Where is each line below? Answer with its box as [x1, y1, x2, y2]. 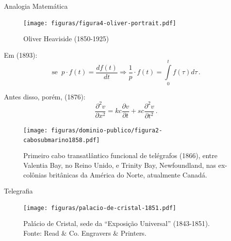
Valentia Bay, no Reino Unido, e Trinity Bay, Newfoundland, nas [23, 160, 216, 170]
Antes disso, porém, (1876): [4, 91, 85, 101]
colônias [23, 169, 47, 179]
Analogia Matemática [4, 1, 68, 11]
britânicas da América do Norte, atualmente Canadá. [49, 169, 207, 179]
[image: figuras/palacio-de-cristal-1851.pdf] [23, 204, 176, 211]
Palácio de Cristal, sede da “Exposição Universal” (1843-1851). [23, 218, 210, 228]
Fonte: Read [23, 228, 59, 238]
